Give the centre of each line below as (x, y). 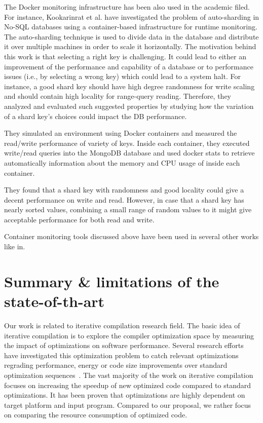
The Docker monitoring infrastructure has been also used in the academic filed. (127, 7)
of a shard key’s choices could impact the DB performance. (96, 116)
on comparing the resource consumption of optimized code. (96, 415)
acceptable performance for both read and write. (79, 219)
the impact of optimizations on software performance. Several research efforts (124, 345)
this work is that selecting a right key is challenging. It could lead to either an (125, 56)
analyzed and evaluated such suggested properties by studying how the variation (129, 106)
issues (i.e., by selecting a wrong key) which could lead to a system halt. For (122, 76)
